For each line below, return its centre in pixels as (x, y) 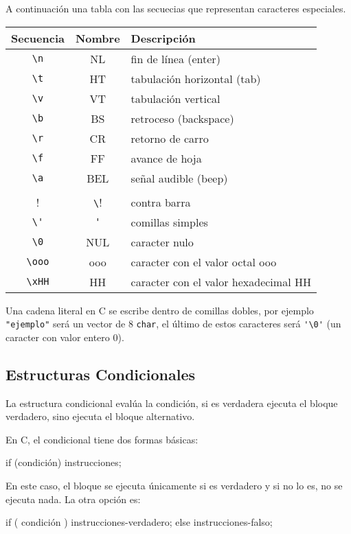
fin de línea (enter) (175, 58)
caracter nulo (162, 242)
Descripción (163, 38)
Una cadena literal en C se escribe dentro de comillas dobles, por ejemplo (160, 310)
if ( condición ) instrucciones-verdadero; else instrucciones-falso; (139, 522)
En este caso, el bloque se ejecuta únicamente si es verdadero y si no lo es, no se (174, 486)
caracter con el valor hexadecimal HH (221, 281)
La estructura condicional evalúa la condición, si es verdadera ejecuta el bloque (172, 403)
